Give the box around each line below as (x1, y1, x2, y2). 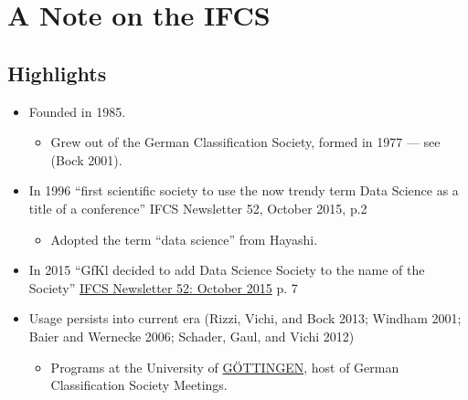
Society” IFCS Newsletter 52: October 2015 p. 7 (28, 278, 298, 297)
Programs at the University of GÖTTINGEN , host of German (50, 357, 399, 376)
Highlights (7, 58, 107, 87)
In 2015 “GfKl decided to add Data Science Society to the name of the (28, 260, 425, 279)
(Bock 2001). (50, 150, 122, 169)
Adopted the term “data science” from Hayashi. (50, 229, 318, 248)
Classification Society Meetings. (50, 375, 228, 395)
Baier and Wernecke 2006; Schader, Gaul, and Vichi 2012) (28, 326, 355, 345)
